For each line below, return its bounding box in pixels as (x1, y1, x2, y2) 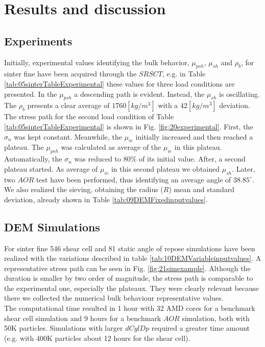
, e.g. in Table (162, 68, 206, 79)
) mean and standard (168, 184, 234, 195)
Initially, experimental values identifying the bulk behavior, (4, 57, 189, 67)
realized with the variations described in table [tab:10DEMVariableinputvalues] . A (4, 253, 261, 263)
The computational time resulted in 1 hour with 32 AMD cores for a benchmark (4, 303, 255, 313)
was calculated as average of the (61, 142, 161, 152)
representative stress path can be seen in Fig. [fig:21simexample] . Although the (4, 262, 251, 273)
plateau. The (4, 142, 44, 152)
